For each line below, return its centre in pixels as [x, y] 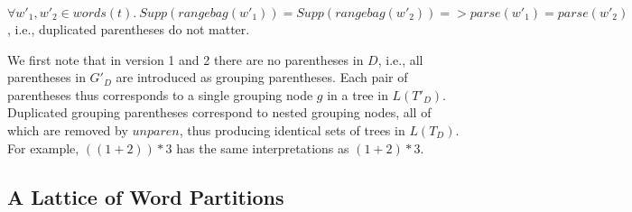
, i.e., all [400, 59]
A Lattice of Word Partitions [146, 196]
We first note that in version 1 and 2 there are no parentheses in [186, 59]
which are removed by [68, 129]
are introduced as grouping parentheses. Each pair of [262, 77]
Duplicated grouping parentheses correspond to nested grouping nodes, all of [219, 112]
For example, [43, 147]
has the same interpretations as [263, 147]
